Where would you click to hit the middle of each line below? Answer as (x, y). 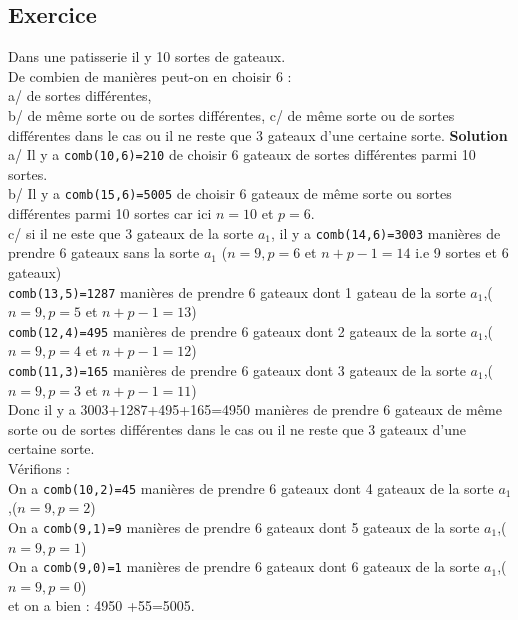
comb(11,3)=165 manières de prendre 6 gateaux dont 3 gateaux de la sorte (237, 370)
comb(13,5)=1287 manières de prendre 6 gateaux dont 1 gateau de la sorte (237, 291)
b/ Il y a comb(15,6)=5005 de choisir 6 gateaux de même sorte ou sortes (230, 193)
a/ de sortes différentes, (80, 95)
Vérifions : (39, 468)
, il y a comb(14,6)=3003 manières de (385, 232)
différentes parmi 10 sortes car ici (110, 213)
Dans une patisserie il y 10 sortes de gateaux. (147, 56)
